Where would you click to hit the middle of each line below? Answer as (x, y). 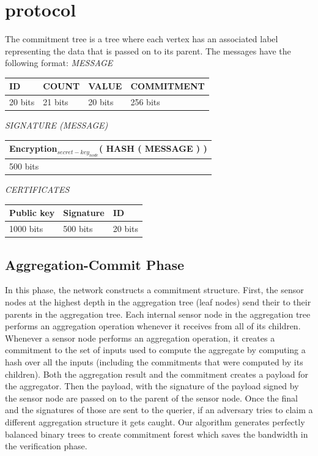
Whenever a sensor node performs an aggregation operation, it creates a (140, 338)
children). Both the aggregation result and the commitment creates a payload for (157, 374)
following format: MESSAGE (59, 63)
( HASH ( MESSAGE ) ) (153, 148)
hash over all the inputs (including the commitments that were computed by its (154, 361)
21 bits (56, 102)
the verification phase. (46, 446)
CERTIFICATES (37, 189)
